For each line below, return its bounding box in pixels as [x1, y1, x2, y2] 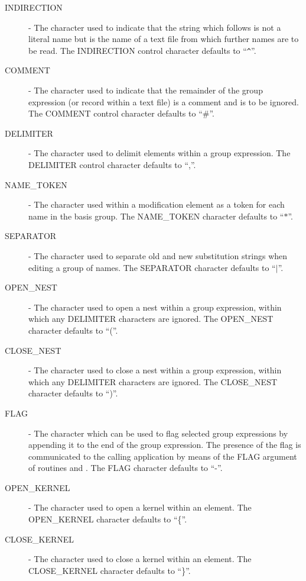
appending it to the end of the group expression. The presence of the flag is [28, 438, 301, 451]
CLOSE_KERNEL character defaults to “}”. [28, 564, 191, 576]
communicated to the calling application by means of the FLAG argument [28, 450, 297, 462]
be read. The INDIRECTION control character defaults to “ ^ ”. [28, 44, 256, 56]
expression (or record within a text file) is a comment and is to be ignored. [28, 95, 299, 108]
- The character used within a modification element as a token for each [28, 198, 285, 211]
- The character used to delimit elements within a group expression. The [28, 147, 291, 159]
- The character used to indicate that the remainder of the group [28, 84, 263, 96]
